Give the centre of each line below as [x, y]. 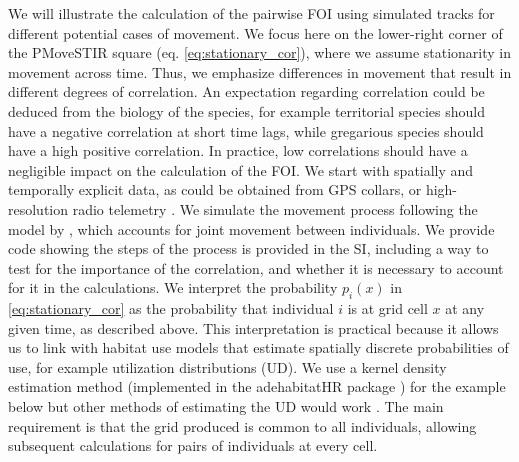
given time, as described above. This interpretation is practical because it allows [253, 327]
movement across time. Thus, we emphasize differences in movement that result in [260, 71]
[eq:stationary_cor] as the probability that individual [171, 308]
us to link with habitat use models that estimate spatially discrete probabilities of [258, 347]
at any [465, 308]
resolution [38, 208]
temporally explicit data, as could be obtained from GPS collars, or [215, 189]
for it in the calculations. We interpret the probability [173, 287]
